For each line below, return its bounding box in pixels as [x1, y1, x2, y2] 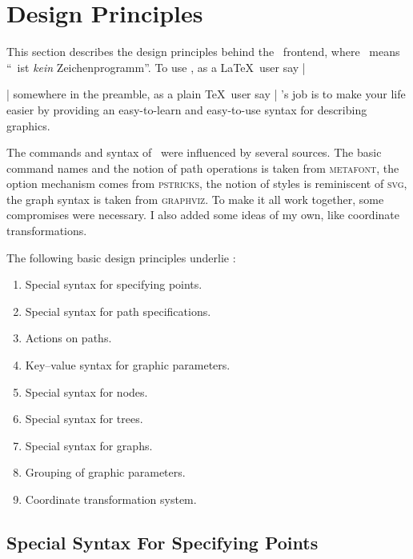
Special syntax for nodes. [25, 383, 148, 400]
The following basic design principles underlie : [6, 249, 236, 266]
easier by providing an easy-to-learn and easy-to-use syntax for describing [6, 101, 367, 118]
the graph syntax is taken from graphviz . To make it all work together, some [6, 190, 384, 207]
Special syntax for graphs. [25, 437, 153, 453]
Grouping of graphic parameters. [25, 464, 186, 481]
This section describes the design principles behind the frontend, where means [6, 43, 400, 60]
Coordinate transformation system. [25, 491, 197, 507]
